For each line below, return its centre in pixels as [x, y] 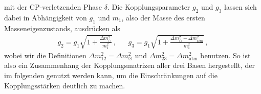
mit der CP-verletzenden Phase [53, 7]
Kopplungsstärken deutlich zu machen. [65, 85]
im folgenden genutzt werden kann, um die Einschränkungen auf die [111, 75]
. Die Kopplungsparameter [149, 7]
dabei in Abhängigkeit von [46, 17]
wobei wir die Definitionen [45, 55]
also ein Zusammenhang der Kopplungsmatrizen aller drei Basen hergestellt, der [130, 65]
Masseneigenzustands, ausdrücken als [62, 28]
